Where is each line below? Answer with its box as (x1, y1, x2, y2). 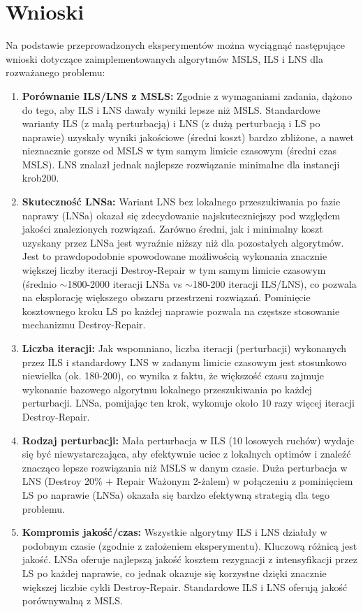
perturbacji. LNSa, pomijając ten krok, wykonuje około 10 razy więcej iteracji (22, 395, 355, 410)
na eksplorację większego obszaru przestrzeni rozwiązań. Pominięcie (22, 290, 311, 305)
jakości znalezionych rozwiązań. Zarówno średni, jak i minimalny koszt (22, 221, 323, 236)
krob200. (22, 170, 59, 185)
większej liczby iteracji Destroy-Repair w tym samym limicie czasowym (22, 263, 326, 277)
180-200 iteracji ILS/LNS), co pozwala (192, 276, 357, 291)
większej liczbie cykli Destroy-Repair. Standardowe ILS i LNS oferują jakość (22, 579, 348, 594)
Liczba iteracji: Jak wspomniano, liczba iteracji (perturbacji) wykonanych (22, 341, 347, 355)
